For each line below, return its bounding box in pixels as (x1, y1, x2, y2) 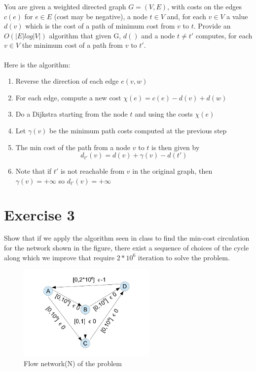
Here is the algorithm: (4, 59, 71, 69)
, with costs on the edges (167, 1, 242, 11)
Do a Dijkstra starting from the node (15, 109, 128, 119)
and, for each (167, 11, 206, 21)
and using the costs (135, 109, 193, 119)
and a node (141, 30, 175, 40)
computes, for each (195, 30, 253, 40)
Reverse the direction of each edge (15, 76, 119, 86)
